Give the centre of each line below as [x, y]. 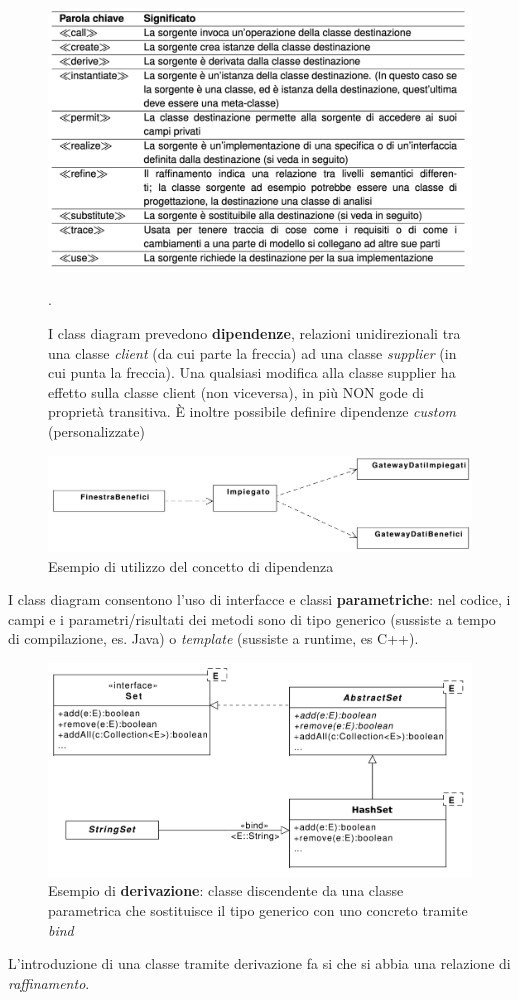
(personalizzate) [96, 430]
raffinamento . [49, 982]
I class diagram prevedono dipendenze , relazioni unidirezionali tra [254, 332]
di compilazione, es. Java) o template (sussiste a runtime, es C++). [213, 638]
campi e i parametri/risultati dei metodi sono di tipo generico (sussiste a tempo [252, 618]
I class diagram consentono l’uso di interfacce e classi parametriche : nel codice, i [259, 599]
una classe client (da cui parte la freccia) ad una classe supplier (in [252, 352]
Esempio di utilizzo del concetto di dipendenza [191, 565]
